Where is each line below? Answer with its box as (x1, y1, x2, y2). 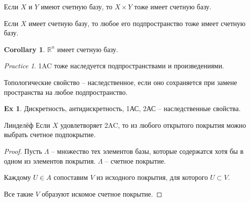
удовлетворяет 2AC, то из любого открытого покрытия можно (60, 119, 246, 130)
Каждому (4, 172, 31, 182)
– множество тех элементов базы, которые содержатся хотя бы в (51, 145, 244, 156)
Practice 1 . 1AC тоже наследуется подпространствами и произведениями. (4, 60, 224, 71)
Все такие (4, 188, 33, 199)
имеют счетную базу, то (41, 1, 112, 11)
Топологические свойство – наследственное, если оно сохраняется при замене (4, 77, 237, 87)
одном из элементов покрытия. (4, 155, 96, 166)
